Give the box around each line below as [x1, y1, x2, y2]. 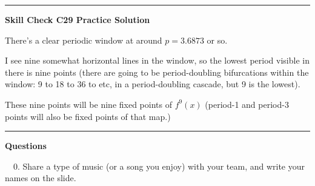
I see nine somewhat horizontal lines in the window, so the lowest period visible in [5, 54, 310, 67]
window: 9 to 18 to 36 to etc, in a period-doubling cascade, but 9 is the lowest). [5, 78, 300, 90]
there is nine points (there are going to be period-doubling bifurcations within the [5, 65, 309, 78]
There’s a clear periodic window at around [5, 33, 162, 46]
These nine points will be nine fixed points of [5, 98, 172, 110]
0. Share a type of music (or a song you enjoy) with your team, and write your [13, 159, 305, 172]
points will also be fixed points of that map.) [5, 110, 171, 122]
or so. [207, 33, 228, 46]
